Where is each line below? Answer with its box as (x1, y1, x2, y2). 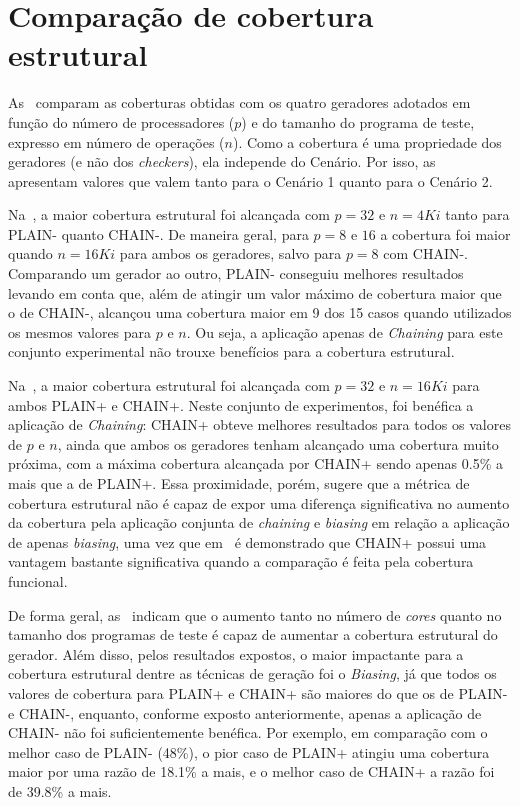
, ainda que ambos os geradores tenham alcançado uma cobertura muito (57, 433, 499, 454)
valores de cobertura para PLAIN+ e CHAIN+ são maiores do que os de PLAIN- (8, 682, 508, 703)
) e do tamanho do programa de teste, (241, 111, 475, 132)
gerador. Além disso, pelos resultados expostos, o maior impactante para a (8, 643, 464, 664)
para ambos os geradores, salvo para (119, 243, 342, 264)
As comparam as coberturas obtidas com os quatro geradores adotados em (8, 92, 471, 113)
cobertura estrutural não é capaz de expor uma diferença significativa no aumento (8, 492, 510, 513)
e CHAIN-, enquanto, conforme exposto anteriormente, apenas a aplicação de (8, 702, 482, 723)
